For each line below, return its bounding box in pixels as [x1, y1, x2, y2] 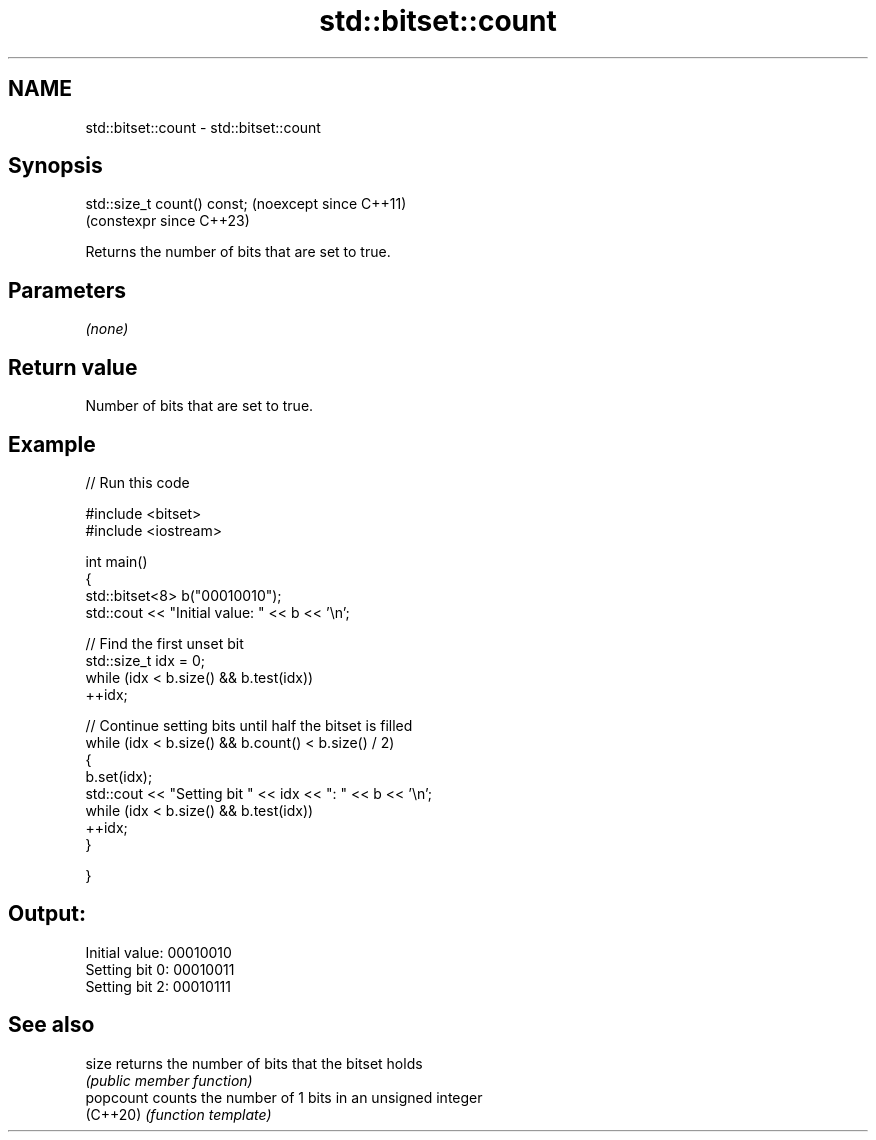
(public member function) [85, 1071, 253, 1089]
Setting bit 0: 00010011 [85, 960, 235, 978]
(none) [85, 320, 129, 338]
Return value [8, 354, 138, 380]
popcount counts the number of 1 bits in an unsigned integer [85, 1088, 483, 1106]
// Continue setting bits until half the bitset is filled [85, 716, 413, 734]
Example [8, 431, 96, 457]
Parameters [8, 277, 126, 303]
